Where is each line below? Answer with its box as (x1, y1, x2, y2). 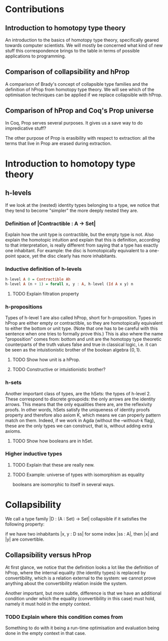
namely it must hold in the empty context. (5, 601, 91, 607)
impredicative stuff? (5, 125, 47, 131)
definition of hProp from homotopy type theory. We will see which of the (5, 86, 154, 92)
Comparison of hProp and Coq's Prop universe (5, 106, 154, 115)
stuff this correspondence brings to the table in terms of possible (5, 48, 140, 53)
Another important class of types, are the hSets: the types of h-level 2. (5, 390, 151, 396)
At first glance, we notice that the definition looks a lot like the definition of (5, 564, 159, 570)
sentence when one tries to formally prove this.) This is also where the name (5, 331, 163, 337)
